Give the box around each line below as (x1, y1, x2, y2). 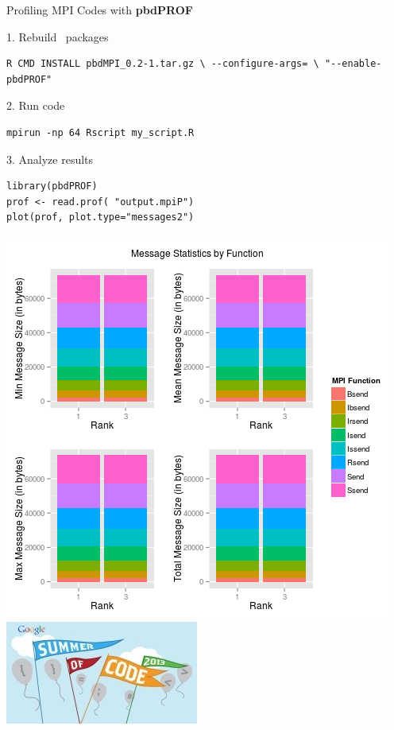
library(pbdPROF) (6, 181, 98, 192)
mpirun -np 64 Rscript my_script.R (6, 126, 195, 138)
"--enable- (324, 58, 382, 70)
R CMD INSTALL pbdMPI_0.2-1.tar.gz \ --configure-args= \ (6, 58, 319, 70)
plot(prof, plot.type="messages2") (6, 212, 195, 223)
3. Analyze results (6, 150, 94, 167)
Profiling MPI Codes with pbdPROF (6, 2, 193, 17)
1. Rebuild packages (6, 28, 109, 45)
